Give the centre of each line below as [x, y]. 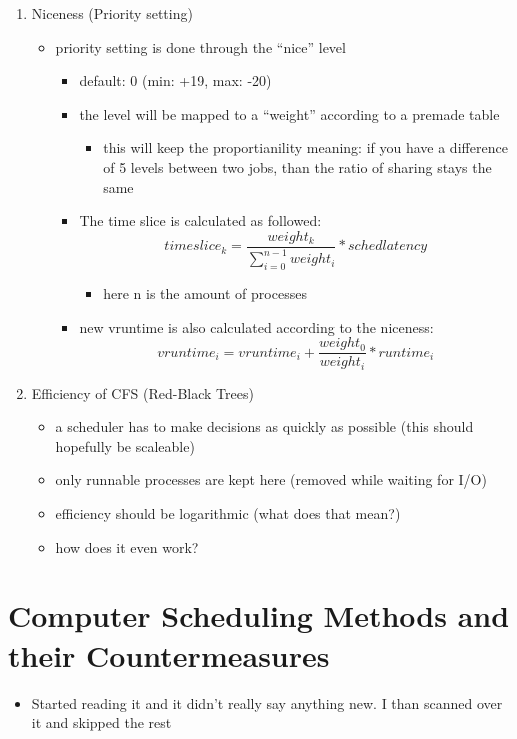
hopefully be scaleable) [125, 445]
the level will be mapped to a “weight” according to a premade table [289, 113]
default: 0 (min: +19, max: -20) [175, 80]
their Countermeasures [169, 654]
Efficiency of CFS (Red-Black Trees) [142, 392]
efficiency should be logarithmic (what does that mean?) [228, 513]
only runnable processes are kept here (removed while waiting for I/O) [271, 479]
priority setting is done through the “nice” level [200, 46]
